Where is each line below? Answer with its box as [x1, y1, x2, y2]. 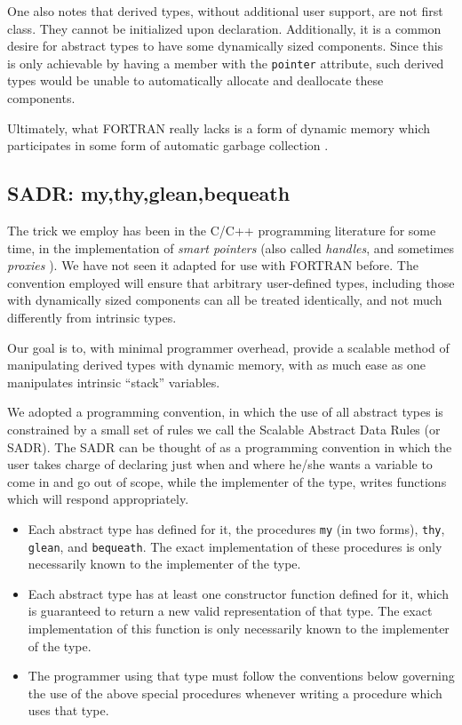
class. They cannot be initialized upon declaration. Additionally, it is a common [7, 19, 442, 37]
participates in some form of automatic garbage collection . [7, 136, 329, 155]
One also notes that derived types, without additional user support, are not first [7, 2, 443, 20]
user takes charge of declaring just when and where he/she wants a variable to [7, 455, 433, 474]
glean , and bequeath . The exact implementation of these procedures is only [28, 537, 442, 555]
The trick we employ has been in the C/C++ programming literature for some [7, 221, 436, 240]
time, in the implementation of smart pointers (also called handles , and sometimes [7, 238, 455, 257]
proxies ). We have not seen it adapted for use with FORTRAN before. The [7, 256, 418, 275]
